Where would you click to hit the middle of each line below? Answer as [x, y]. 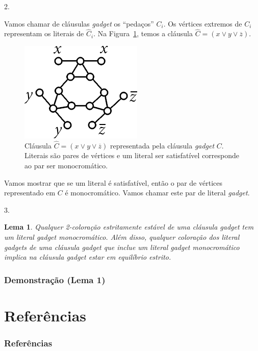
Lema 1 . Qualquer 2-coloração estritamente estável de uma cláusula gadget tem [129, 227]
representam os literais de [44, 33]
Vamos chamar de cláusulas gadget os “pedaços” [79, 23]
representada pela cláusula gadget [162, 145]
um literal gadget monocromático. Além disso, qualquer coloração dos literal [122, 236]
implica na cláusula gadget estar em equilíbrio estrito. [88, 257]
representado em [30, 193]
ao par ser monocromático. [66, 165]
